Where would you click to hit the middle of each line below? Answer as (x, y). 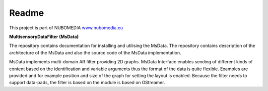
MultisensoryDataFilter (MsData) (44, 37)
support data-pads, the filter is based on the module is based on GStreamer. (87, 83)
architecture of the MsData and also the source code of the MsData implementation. (95, 52)
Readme (27, 13)
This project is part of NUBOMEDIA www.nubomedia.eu (66, 28)
